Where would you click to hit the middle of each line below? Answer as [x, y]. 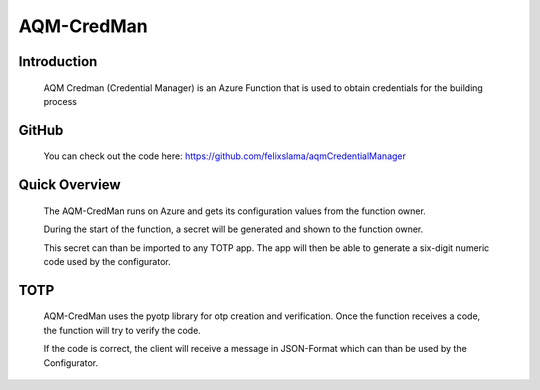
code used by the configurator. [107, 261]
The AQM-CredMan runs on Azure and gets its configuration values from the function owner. [235, 211]
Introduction [58, 61]
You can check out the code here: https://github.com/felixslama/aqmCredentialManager [225, 156]
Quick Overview [69, 185]
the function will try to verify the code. [122, 330]
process [60, 101]
